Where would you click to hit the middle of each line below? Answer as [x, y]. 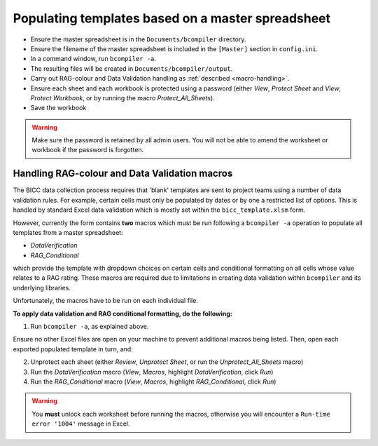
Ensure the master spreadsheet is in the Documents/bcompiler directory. [138, 39]
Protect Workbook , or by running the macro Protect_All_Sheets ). [122, 97]
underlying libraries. [42, 288]
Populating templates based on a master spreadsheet [172, 18]
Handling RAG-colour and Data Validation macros [123, 174]
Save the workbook [58, 108]
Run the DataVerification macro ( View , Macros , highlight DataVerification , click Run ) [152, 372]
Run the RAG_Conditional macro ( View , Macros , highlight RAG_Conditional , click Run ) [153, 381]
